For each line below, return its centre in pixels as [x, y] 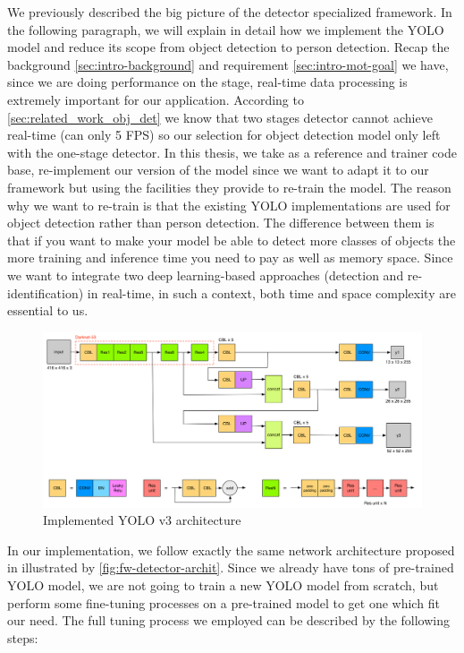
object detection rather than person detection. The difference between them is [221, 223]
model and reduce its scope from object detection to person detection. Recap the [228, 47]
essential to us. [48, 310]
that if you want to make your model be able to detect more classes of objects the [232, 240]
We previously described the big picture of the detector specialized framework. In [230, 12]
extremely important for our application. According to [156, 99]
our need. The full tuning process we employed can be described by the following [229, 620]
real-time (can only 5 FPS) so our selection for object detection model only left [224, 135]
